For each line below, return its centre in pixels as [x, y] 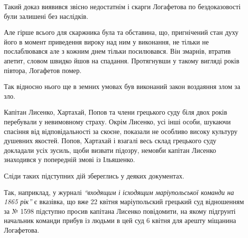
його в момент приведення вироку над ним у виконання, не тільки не [107, 41]
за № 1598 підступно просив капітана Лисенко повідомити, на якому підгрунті [120, 211]
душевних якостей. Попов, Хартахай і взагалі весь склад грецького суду [110, 141]
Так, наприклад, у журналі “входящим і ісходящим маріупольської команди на [119, 192]
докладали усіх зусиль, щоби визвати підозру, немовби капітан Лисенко [110, 150]
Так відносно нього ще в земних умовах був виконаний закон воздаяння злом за [122, 86]
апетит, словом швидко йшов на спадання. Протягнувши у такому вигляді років [122, 60]
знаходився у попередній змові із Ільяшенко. [70, 159]
